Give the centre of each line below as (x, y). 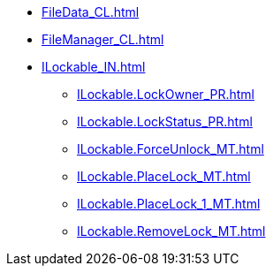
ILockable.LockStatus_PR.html (165, 121)
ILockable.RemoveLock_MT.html (171, 231)
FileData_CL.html (91, 12)
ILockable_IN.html (94, 67)
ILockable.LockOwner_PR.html (166, 94)
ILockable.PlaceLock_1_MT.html (169, 204)
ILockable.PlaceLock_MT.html (164, 176)
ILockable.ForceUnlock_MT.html (171, 149)
